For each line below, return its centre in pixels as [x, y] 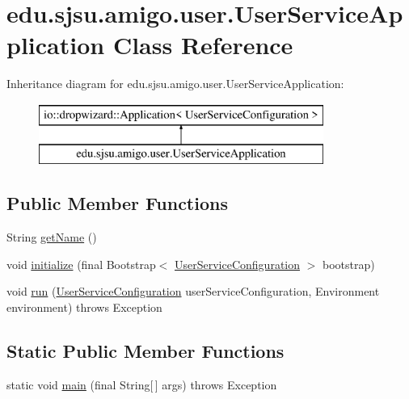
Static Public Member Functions [145, 351]
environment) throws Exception [84, 307]
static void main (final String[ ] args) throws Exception [142, 384]
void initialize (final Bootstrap [81, 264]
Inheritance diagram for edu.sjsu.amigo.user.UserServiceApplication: [175, 84]
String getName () [52, 237]
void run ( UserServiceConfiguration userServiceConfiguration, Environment [193, 291]
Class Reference [203, 45]
